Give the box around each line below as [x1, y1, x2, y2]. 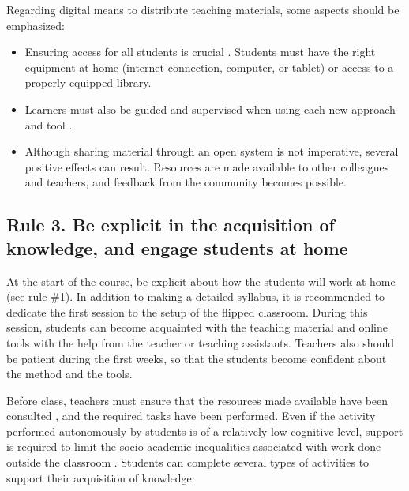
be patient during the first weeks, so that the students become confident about [6, 350, 387, 366]
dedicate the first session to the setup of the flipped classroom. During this [6, 303, 368, 320]
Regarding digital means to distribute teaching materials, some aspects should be [6, 2, 400, 17]
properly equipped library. [24, 74, 152, 91]
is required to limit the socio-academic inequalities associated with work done [6, 438, 381, 455]
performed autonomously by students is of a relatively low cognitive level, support [6, 422, 403, 439]
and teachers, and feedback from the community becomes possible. [24, 174, 347, 190]
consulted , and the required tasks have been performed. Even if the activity [6, 407, 376, 424]
